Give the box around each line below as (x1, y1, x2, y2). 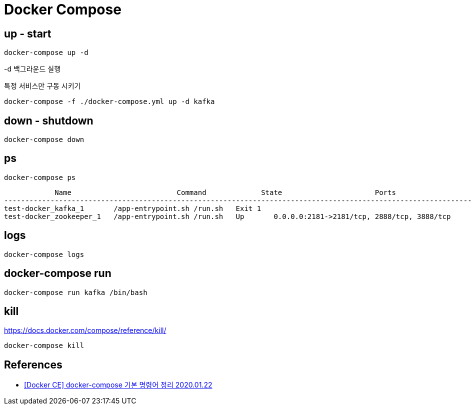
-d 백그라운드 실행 (4, 64, 61, 73)
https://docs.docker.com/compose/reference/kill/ (4, 326, 166, 335)
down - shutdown (4, 114, 93, 127)
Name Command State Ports (54, 188, 396, 196)
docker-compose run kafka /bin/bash (4, 288, 147, 296)
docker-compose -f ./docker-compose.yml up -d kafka (4, 97, 215, 106)
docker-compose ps (4, 173, 76, 181)
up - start (4, 27, 51, 40)
